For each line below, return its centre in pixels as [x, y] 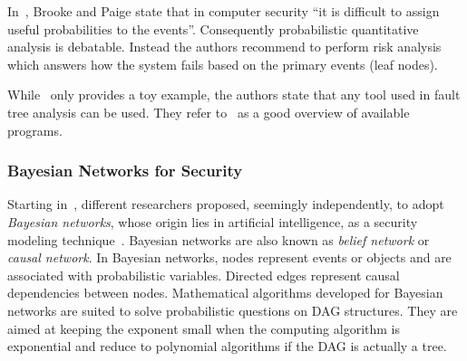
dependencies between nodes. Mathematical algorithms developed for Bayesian [225, 293]
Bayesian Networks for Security [125, 171]
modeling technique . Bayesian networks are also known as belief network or [219, 239]
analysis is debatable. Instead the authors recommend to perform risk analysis [224, 47]
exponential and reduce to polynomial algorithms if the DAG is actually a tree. [227, 346]
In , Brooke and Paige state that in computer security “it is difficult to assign [224, 11]
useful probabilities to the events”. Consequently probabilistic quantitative [213, 28]
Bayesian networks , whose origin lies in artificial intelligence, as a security [213, 221]
